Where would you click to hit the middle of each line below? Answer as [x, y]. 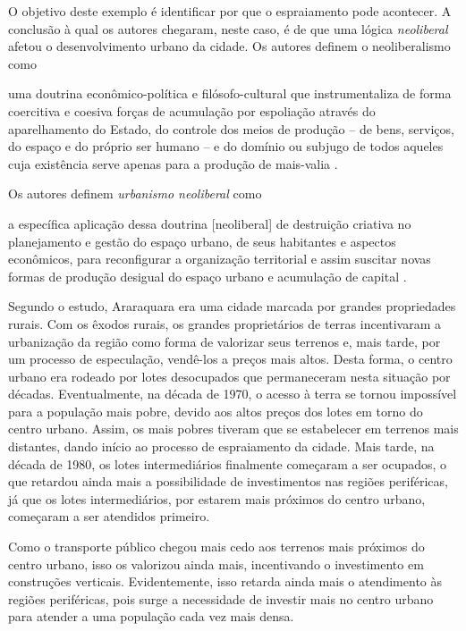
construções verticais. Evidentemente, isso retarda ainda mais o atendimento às [225, 581]
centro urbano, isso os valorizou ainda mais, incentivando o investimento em [216, 564]
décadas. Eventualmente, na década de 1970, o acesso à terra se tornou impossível [233, 394]
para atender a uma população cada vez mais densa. [151, 616]
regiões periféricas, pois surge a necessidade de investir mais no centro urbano [221, 598]
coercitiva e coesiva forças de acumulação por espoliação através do [192, 110]
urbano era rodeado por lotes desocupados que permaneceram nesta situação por [229, 376]
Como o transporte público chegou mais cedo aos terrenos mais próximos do [216, 547]
